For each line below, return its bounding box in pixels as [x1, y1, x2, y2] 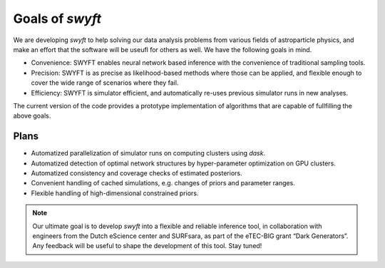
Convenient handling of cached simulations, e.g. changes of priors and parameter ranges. [31, 179, 295, 187]
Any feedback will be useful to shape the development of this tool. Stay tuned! [32, 242, 262, 250]
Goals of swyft [13, 11, 101, 26]
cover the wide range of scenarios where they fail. [31, 78, 179, 87]
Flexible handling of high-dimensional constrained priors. [31, 189, 199, 197]
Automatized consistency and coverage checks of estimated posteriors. [31, 168, 242, 177]
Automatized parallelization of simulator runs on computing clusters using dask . [31, 149, 266, 158]
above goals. [13, 111, 51, 120]
